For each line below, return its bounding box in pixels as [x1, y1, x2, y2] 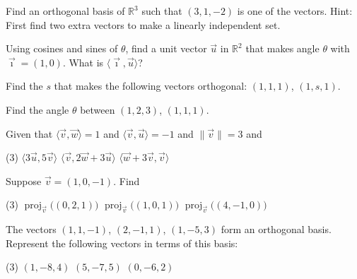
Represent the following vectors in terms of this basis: [6, 235, 238, 250]
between [80, 102, 115, 117]
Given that [6, 126, 53, 141]
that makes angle [245, 41, 320, 56]
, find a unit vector [125, 41, 207, 56]
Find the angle [6, 102, 69, 117]
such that [141, 4, 182, 18]
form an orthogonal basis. [221, 222, 332, 237]
